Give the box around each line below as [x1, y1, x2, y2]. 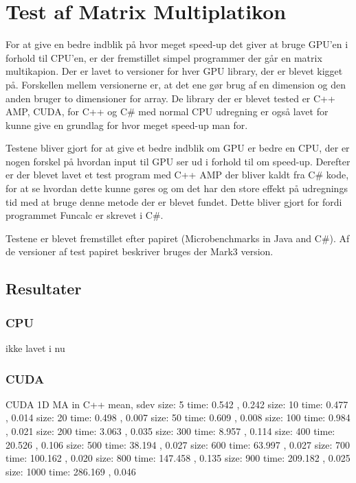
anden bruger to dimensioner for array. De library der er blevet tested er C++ [5, 91, 335, 105]
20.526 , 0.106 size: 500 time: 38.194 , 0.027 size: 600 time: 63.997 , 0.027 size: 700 [5, 437, 351, 451]
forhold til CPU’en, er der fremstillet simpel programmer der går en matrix [5, 50, 322, 64]
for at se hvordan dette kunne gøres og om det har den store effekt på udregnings [5, 181, 348, 196]
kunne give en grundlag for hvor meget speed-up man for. [5, 117, 248, 132]
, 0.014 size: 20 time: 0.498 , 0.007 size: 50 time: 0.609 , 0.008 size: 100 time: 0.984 [5, 410, 351, 425]
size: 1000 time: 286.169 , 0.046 [5, 464, 136, 478]
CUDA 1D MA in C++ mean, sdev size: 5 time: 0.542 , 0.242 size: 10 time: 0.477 [5, 397, 348, 411]
